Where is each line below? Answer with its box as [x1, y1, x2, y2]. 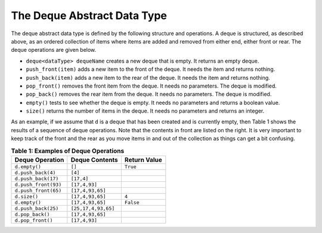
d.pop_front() [14, 218, 53, 223]
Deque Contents [70, 156, 119, 164]
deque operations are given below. [11, 46, 97, 54]
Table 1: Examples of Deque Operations [11, 147, 125, 155]
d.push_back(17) [14, 176, 59, 182]
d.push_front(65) [14, 188, 62, 194]
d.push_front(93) [14, 182, 62, 188]
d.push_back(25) [14, 206, 59, 212]
